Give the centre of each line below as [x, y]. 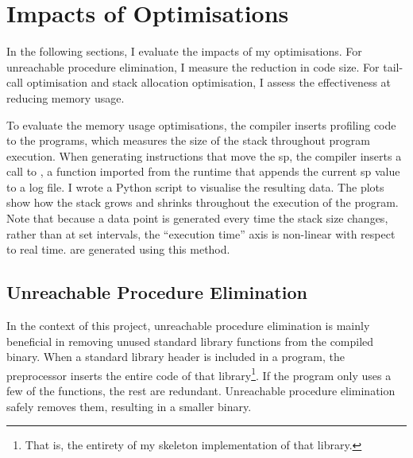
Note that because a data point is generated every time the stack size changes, [197, 218]
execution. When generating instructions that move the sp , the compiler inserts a [204, 155]
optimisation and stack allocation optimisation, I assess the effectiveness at [209, 82]
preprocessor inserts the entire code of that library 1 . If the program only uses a [199, 374]
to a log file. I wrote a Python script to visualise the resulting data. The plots [195, 186]
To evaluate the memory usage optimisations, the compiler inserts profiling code [201, 124]
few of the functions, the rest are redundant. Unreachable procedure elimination [201, 391]
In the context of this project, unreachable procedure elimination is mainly [188, 326]
